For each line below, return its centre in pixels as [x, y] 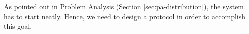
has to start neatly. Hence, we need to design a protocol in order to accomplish [125, 16]
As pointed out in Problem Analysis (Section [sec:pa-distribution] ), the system [124, 6]
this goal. [18, 26]
